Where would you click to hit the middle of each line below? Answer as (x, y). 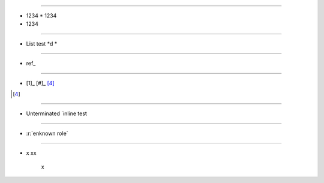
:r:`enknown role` (47, 133)
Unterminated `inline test (56, 113)
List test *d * (42, 43)
